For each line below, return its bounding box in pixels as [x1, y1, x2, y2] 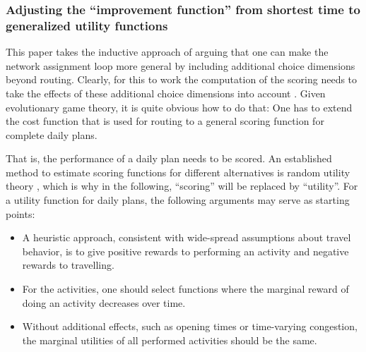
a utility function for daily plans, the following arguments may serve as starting [6, 193, 350, 207]
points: [6, 206, 35, 221]
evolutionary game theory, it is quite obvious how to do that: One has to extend [6, 99, 353, 114]
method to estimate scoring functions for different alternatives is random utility [6, 164, 350, 179]
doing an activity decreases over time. [22, 295, 186, 310]
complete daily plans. [6, 127, 98, 142]
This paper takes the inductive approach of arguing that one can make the [6, 44, 329, 59]
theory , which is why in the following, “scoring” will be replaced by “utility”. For [6, 178, 358, 193]
